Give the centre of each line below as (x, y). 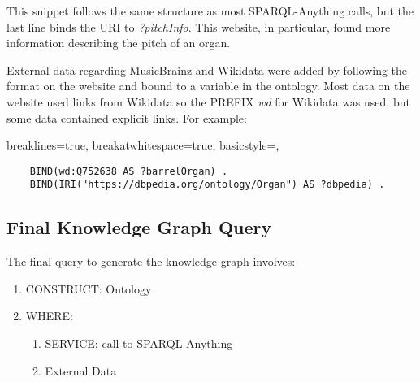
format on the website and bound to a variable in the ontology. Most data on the (208, 86)
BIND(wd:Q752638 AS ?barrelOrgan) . (129, 171)
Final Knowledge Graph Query (139, 227)
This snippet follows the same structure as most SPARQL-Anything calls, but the (210, 11)
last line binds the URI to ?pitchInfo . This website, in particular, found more (199, 26)
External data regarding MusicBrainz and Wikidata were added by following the (207, 69)
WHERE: (49, 316)
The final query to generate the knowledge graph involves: (151, 261)
